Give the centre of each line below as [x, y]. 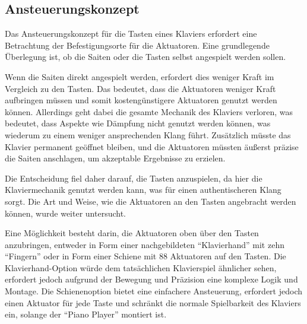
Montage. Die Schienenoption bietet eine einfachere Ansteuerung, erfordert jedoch [153, 291]
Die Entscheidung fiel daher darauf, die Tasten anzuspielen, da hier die [134, 178]
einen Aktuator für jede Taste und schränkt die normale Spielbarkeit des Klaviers [153, 302]
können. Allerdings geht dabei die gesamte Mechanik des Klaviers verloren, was [149, 111]
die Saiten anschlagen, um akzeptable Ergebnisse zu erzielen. [115, 158]
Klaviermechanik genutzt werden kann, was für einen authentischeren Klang [143, 190]
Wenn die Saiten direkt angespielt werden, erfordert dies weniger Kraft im [140, 76]
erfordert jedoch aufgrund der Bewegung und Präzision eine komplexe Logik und [151, 279]
